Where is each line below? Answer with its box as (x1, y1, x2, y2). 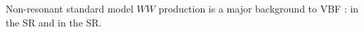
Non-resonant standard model (6, 1, 134, 15)
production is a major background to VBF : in (158, 1, 359, 15)
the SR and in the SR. (6, 15, 102, 29)
